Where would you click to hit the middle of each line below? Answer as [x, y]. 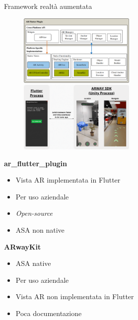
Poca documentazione [49, 313]
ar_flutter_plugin [36, 163]
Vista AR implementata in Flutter [68, 180]
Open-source [34, 213]
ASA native [33, 263]
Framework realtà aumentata [48, 6]
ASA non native [40, 230]
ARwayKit [23, 246]
